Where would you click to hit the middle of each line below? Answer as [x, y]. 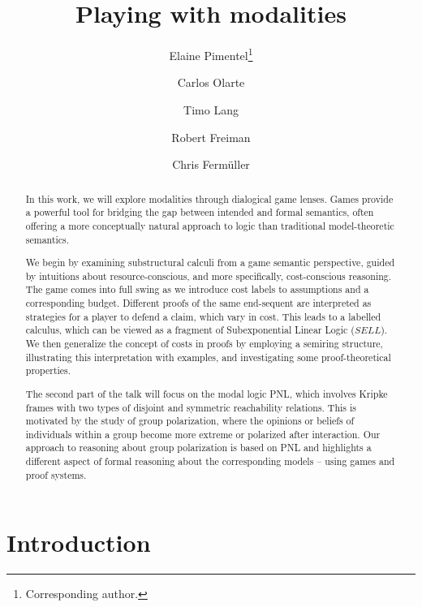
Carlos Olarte [211, 82]
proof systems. [56, 474]
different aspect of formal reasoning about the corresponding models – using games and [210, 461]
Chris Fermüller [211, 164]
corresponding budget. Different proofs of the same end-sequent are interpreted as [198, 303]
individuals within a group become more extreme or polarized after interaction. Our [203, 434]
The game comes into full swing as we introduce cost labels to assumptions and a [197, 289]
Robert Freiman [211, 137]
